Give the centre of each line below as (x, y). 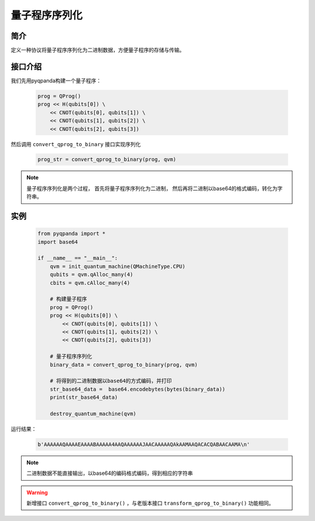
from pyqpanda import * (72, 234)
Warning (37, 492)
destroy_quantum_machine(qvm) (93, 413)
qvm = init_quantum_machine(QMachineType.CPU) (118, 266)
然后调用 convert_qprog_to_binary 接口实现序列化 (76, 144)
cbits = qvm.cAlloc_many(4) (90, 283)
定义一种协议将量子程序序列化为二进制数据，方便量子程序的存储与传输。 (98, 50)
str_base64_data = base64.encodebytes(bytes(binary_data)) (138, 389)
